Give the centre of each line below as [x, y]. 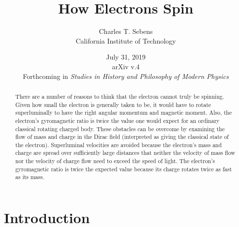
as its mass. [30, 177]
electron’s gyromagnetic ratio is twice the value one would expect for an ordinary [117, 120]
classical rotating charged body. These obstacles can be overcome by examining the [120, 129]
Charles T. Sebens [126, 31]
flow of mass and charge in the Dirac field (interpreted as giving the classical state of [122, 137]
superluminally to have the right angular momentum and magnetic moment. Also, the [123, 113]
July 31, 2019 [126, 57]
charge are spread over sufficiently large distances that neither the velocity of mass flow [125, 153]
